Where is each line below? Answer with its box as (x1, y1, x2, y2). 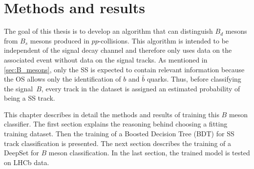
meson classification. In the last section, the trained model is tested (48, 148, 250, 158)
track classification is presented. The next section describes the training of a (4, 138, 231, 148)
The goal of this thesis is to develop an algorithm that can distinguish (4, 26, 213, 36)
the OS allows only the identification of (4, 74, 121, 84)
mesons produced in (30, 35, 89, 45)
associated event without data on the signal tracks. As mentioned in (4, 54, 208, 64)
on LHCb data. (4, 157, 49, 167)
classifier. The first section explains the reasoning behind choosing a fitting (4, 119, 228, 129)
